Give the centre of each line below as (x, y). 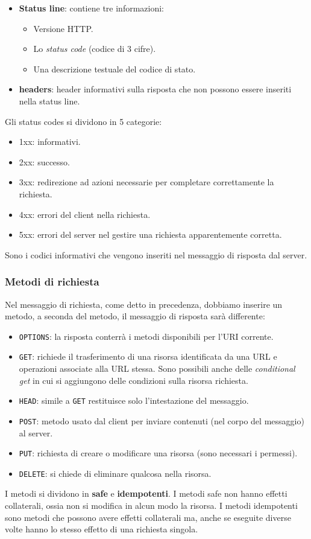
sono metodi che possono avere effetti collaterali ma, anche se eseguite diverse (148, 517)
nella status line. (49, 100)
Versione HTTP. (63, 28)
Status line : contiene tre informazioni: (91, 8)
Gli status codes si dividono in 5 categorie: (83, 121)
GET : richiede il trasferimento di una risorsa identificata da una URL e (148, 356)
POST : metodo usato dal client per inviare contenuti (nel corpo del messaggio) (162, 420)
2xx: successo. (45, 161)
